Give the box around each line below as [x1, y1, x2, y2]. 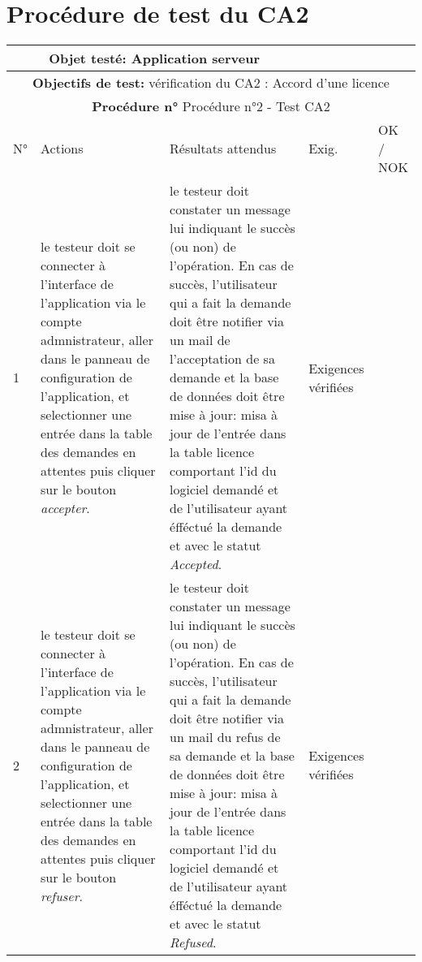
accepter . [41, 498, 90, 518]
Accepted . [170, 554, 222, 574]
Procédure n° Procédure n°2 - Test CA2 [92, 97, 330, 116]
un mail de [170, 330, 230, 350]
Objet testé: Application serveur [49, 49, 260, 68]
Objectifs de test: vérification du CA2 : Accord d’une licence [32, 73, 390, 93]
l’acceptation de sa [170, 349, 275, 369]
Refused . [170, 933, 217, 952]
